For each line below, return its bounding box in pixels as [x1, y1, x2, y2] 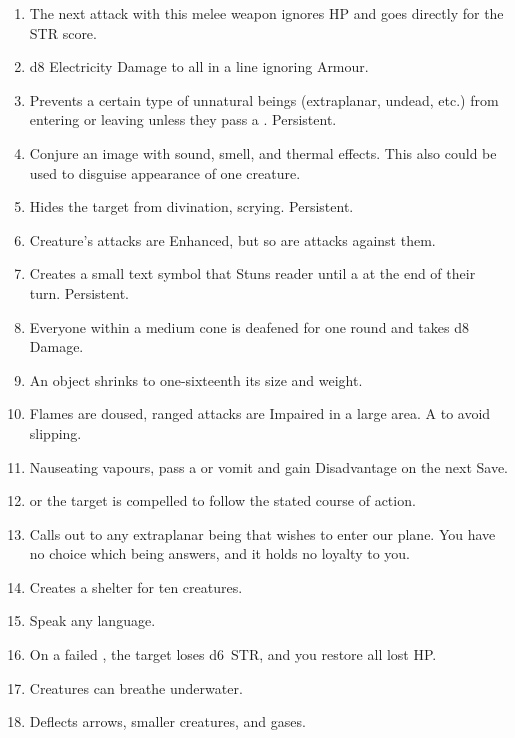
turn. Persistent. [29, 282, 130, 303]
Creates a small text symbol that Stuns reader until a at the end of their [29, 263, 476, 284]
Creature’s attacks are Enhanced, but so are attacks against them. [29, 229, 436, 250]
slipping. [29, 422, 82, 443]
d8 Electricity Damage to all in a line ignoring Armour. [29, 56, 369, 77]
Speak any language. [29, 610, 156, 631]
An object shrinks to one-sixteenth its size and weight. [29, 369, 363, 390]
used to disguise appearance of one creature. [29, 162, 301, 183]
